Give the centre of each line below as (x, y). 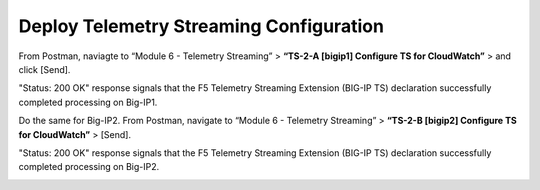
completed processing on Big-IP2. (89, 167)
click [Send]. (44, 69)
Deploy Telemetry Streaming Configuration (201, 26)
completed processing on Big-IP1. (88, 102)
